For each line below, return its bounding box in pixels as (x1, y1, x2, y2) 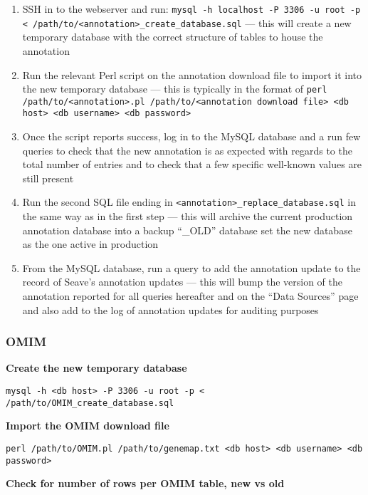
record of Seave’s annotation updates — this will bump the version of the (22, 274, 343, 289)
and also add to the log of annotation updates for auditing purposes (22, 302, 319, 317)
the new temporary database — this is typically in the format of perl (22, 81, 327, 96)
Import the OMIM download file (6, 418, 169, 433)
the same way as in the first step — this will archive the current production (22, 209, 353, 224)
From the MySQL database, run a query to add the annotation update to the (22, 260, 361, 275)
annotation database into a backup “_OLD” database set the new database (22, 222, 352, 237)
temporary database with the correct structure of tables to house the (22, 29, 323, 44)
